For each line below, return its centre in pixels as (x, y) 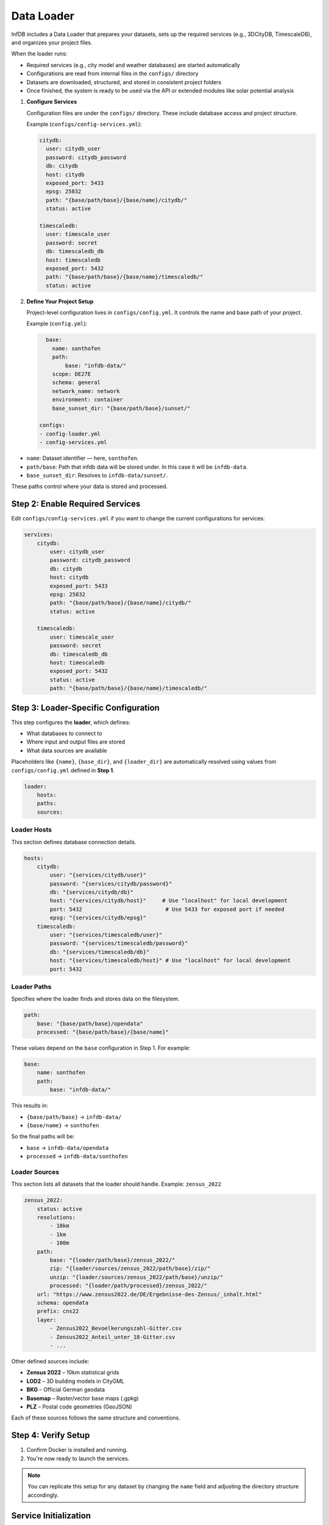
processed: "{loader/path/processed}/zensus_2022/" (129, 1286)
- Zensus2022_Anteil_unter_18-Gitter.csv (112, 1337)
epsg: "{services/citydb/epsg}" (98, 918)
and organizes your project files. (52, 42)
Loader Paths (31, 986)
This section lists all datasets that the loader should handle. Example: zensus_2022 (116, 1184)
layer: (47, 1320)
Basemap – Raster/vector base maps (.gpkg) (83, 1398)
